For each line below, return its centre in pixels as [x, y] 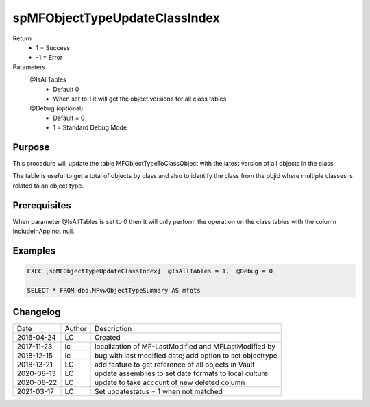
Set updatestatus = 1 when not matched [158, 392]
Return [22, 38]
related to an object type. [48, 186]
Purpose [31, 147]
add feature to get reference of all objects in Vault [174, 365]
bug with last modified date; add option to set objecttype [186, 356]
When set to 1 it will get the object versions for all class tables [140, 99]
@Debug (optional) [57, 108]
